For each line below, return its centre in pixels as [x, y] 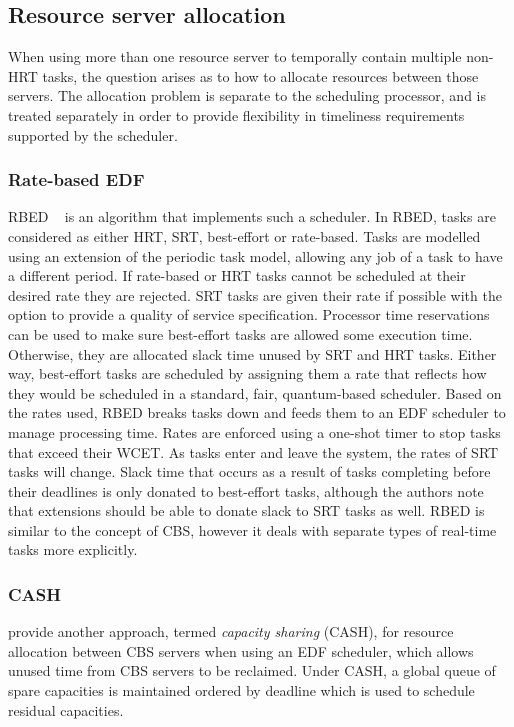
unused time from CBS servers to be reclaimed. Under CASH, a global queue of [252, 670]
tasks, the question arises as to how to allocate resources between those [260, 75]
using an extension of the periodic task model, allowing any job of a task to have [255, 255]
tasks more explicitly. [73, 549]
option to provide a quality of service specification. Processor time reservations [249, 314]
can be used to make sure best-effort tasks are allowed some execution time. [240, 333]
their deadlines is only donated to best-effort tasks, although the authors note [246, 490]
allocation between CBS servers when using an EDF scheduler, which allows [241, 650]
